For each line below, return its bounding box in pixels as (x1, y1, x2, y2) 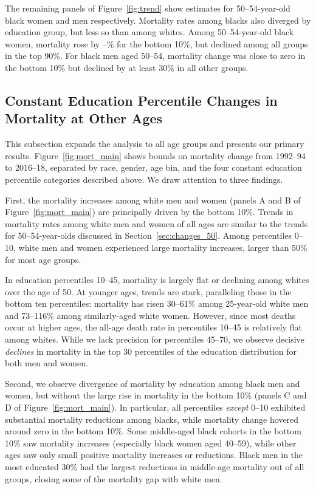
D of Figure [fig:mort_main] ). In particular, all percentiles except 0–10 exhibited (5, 401, 306, 414)
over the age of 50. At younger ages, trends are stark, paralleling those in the (5, 285, 292, 298)
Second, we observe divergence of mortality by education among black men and (5, 377, 300, 389)
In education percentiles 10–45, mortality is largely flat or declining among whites (5, 273, 309, 286)
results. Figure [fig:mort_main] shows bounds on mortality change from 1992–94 (5, 149, 306, 162)
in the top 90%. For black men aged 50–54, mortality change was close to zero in (5, 49, 306, 62)
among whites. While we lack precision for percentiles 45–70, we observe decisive (5, 333, 304, 346)
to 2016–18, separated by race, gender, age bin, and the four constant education (5, 161, 302, 174)
